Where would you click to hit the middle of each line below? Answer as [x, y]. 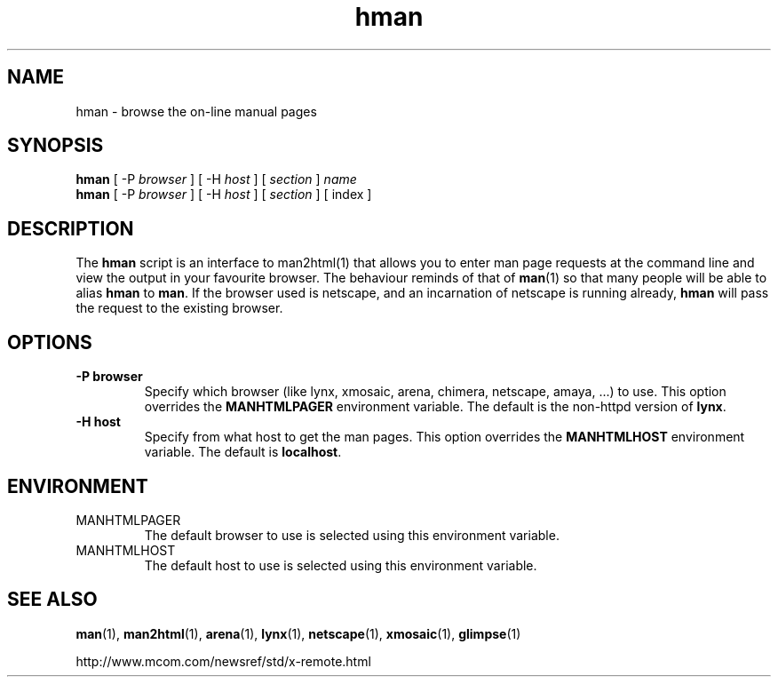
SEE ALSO [52, 600]
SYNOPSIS [56, 146]
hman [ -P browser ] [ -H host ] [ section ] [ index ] [224, 195]
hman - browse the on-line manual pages [196, 111]
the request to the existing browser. [179, 308]
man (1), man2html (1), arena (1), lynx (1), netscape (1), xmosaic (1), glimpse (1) [298, 633]
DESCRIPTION [71, 228]
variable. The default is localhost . [243, 452]
